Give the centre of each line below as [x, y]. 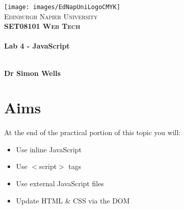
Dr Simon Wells [32, 73]
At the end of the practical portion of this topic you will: [93, 132]
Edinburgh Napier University [51, 16]
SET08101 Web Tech [42, 26]
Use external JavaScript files [60, 183]
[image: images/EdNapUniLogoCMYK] [62, 7]
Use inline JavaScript [49, 149]
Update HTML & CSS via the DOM [73, 200]
